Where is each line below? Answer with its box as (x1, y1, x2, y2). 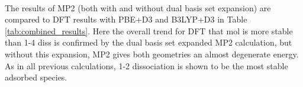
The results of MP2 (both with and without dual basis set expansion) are (5, 1, 271, 14)
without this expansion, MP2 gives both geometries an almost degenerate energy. (5, 47, 299, 60)
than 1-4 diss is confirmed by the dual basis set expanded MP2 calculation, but (5, 36, 292, 49)
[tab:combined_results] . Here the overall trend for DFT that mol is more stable (5, 24, 293, 37)
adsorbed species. (5, 71, 67, 83)
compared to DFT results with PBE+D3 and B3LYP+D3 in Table (5, 13, 247, 25)
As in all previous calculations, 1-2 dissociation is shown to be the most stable (5, 59, 288, 72)
